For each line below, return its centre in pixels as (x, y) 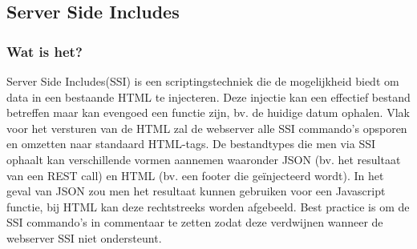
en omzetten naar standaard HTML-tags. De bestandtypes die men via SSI (191, 144)
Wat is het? (45, 51)
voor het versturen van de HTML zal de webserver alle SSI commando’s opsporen (207, 128)
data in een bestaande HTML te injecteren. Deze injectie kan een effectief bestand (208, 96)
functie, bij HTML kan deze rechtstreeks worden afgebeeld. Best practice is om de (208, 206)
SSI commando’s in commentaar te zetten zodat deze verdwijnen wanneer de (195, 222)
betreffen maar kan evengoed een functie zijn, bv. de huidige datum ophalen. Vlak (208, 112)
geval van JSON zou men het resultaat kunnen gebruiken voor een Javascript (196, 191)
